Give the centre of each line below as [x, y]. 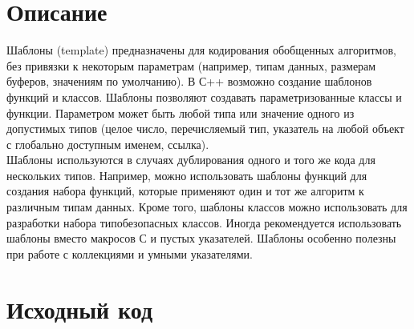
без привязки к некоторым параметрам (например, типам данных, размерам [191, 65]
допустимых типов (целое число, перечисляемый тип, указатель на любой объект [205, 128]
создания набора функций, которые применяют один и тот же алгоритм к [185, 191]
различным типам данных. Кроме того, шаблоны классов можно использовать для [207, 207]
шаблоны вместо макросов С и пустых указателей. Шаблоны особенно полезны [201, 238]
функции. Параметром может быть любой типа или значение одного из [181, 112]
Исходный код [80, 309]
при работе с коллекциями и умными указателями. [130, 253]
